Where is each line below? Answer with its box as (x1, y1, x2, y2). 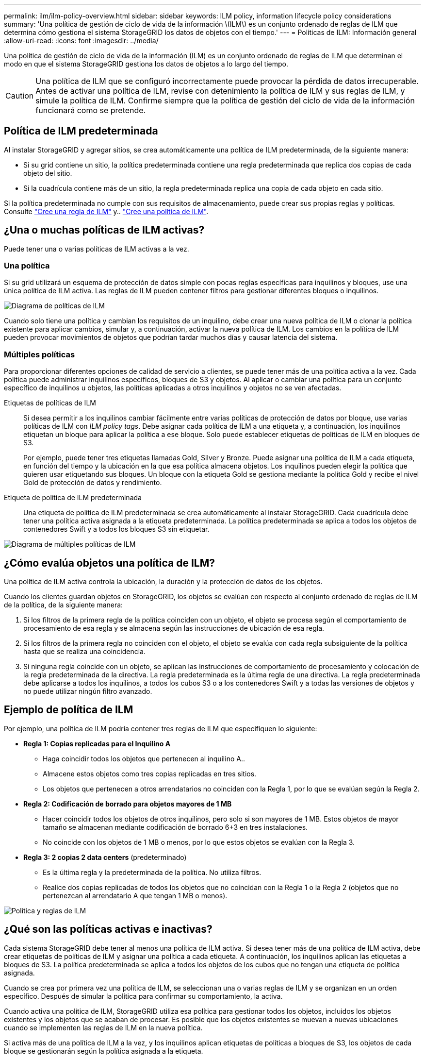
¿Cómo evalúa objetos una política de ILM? (4, 556, 215, 569)
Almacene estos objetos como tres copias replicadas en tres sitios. (43, 769, 257, 778)
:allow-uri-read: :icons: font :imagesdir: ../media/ (4, 36, 159, 45)
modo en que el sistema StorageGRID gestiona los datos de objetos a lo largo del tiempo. (4, 60, 288, 68)
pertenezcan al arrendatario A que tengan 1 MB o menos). (43, 891, 228, 900)
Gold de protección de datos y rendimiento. (23, 478, 162, 487)
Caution (5, 91, 34, 101)
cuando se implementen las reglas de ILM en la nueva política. (4, 1023, 203, 1032)
